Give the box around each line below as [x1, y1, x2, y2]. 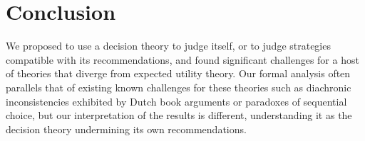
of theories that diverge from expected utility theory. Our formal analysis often [6, 66, 351, 81]
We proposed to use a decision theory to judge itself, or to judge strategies [6, 38, 331, 53]
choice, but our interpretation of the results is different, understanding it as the [6, 108, 352, 123]
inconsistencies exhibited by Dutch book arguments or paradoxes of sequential [6, 94, 347, 108]
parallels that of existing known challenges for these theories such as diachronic [6, 79, 351, 94]
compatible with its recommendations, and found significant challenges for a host [6, 52, 359, 67]
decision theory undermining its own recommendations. [6, 121, 247, 136]
